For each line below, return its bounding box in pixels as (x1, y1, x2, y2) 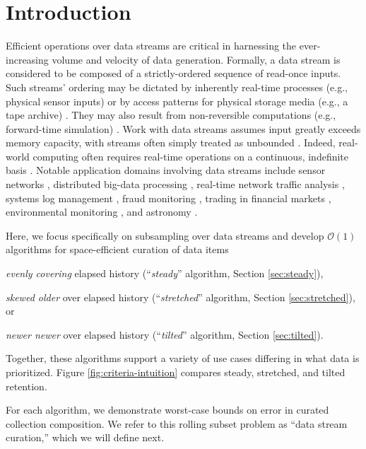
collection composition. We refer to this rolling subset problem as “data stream (6, 416, 348, 431)
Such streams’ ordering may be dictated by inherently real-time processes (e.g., (6, 79, 348, 94)
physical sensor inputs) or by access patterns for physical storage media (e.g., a (6, 93, 348, 108)
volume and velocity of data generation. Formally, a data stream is (52, 52, 341, 66)
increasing (6, 52, 49, 66)
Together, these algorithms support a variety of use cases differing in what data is (6, 351, 360, 366)
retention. (6, 378, 47, 393)
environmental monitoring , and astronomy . (6, 204, 198, 219)
